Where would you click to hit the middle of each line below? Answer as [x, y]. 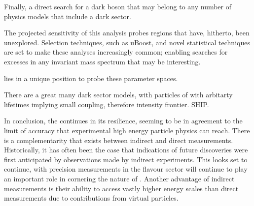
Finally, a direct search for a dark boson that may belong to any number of [118, 6]
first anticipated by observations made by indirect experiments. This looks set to [126, 159]
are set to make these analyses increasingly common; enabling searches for [116, 52]
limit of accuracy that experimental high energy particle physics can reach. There [127, 130]
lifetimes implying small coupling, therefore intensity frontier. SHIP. [107, 104]
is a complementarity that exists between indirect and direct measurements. [119, 140]
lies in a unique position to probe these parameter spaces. [91, 78]
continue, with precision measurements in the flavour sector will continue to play [126, 169]
